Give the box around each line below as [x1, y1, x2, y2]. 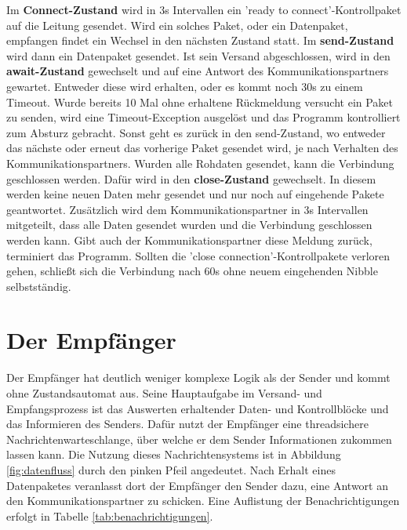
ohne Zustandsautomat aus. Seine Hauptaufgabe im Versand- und [6, 385, 322, 401]
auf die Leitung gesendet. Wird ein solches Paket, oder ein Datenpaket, [6, 16, 348, 33]
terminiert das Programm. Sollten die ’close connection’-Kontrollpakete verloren [6, 247, 391, 263]
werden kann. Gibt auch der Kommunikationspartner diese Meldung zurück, [6, 231, 372, 248]
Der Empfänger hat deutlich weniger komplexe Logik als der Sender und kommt [6, 369, 391, 386]
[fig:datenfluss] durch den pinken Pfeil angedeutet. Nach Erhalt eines [6, 461, 336, 477]
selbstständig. [6, 278, 71, 294]
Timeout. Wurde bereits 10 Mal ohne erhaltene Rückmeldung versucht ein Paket [6, 93, 394, 110]
